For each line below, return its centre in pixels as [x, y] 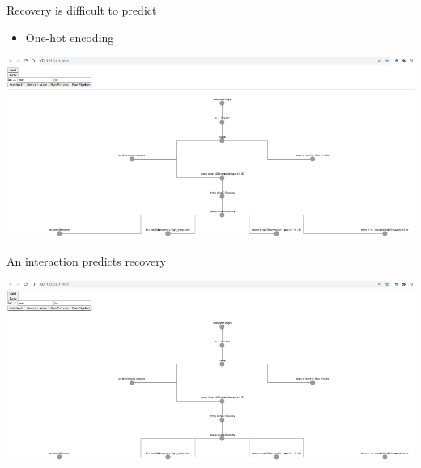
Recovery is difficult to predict [82, 10]
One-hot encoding [70, 37]
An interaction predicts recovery [87, 260]
